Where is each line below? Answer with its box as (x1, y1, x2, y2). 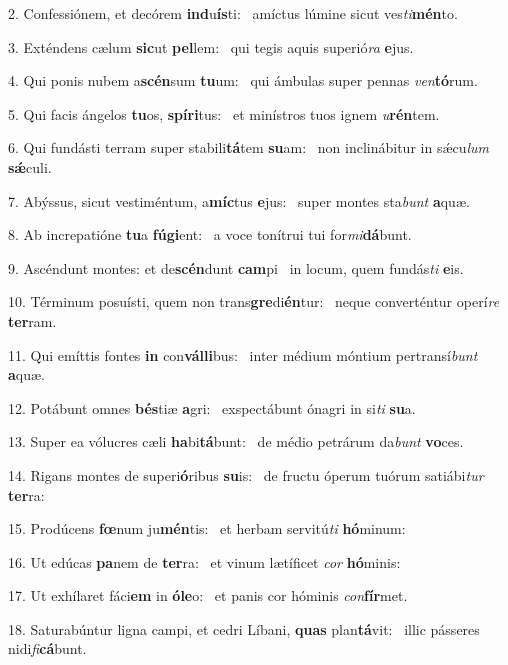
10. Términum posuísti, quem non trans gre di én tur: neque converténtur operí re (8, 291, 500, 312)
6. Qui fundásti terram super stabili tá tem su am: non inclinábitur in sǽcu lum (8, 137, 490, 158)
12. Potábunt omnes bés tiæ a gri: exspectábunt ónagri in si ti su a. (8, 397, 416, 418)
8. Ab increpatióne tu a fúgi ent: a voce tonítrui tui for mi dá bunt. (8, 224, 412, 245)
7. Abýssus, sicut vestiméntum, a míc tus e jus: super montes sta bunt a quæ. (8, 190, 470, 211)
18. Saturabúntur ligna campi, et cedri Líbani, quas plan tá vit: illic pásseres (8, 618, 480, 639)
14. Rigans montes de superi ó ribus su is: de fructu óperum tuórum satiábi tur (8, 464, 484, 485)
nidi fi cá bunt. (8, 638, 87, 659)
